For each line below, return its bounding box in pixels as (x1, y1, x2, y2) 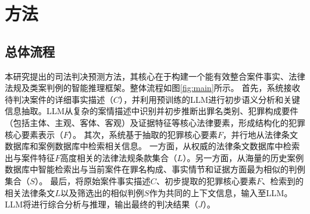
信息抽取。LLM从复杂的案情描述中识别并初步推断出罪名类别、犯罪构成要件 (5, 105, 299, 117)
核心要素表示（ (5, 128, 63, 140)
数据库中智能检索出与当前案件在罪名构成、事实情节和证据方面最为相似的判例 (5, 163, 305, 175)
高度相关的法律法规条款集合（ (60, 151, 178, 163)
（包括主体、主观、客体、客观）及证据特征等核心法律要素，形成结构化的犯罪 (5, 116, 305, 128)
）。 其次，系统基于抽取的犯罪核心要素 (69, 128, 218, 140)
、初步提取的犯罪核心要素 (156, 174, 257, 187)
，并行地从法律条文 (222, 128, 298, 140)
